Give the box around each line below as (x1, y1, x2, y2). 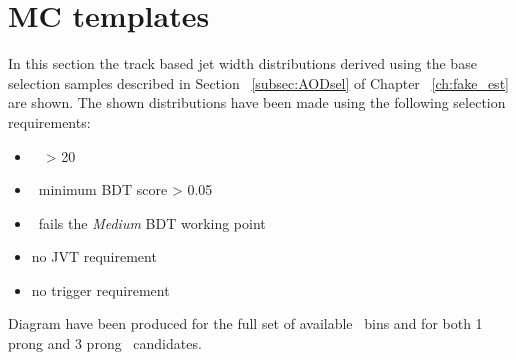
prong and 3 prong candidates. (8, 333, 202, 354)
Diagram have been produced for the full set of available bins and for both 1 (8, 313, 483, 334)
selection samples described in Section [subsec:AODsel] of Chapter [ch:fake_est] (8, 72, 509, 93)
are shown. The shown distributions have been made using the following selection (8, 92, 506, 113)
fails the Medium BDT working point (38, 212, 266, 233)
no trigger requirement (31, 279, 170, 300)
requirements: (8, 111, 91, 132)
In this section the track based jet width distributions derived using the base (8, 53, 477, 74)
